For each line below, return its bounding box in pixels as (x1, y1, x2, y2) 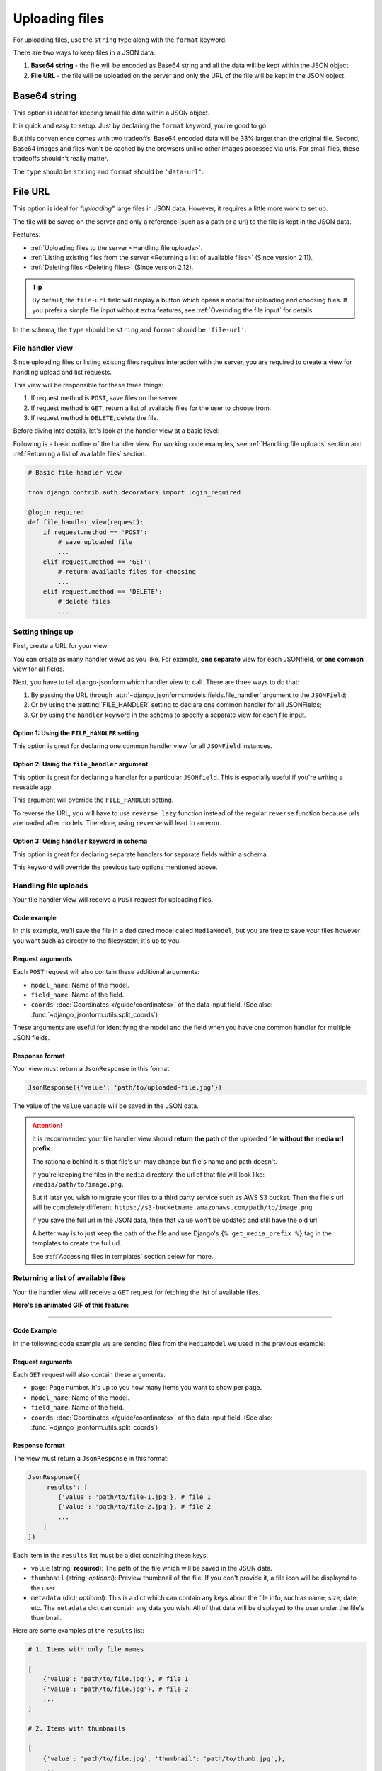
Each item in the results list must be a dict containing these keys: (13, 1551, 209, 1559)
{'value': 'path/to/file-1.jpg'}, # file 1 (57, 1493, 212, 1501)
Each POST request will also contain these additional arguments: (13, 968, 199, 976)
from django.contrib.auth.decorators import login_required (28, 489, 241, 497)
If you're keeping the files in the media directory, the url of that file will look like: (32, 1170, 265, 1179)
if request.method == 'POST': (42, 528, 148, 536)
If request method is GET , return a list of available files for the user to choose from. (30, 404, 272, 412)
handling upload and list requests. (13, 368, 112, 376)
